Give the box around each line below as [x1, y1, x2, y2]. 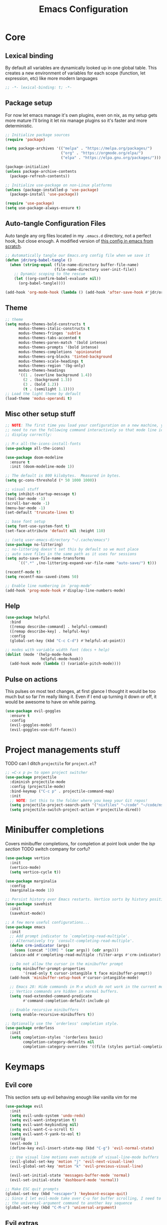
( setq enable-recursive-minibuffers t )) [9, 1012, 94, 1017]
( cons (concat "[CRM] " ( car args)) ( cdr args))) [14, 948, 119, 953]
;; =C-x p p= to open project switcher [5, 770, 88, 775]
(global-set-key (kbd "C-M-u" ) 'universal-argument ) [5, 1205, 117, 1210]
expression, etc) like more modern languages [5, 75, 98, 81]
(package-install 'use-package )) [9, 192, 79, 197]
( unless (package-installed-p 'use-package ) [5, 187, 99, 192]
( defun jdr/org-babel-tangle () [5, 257, 72, 263]
